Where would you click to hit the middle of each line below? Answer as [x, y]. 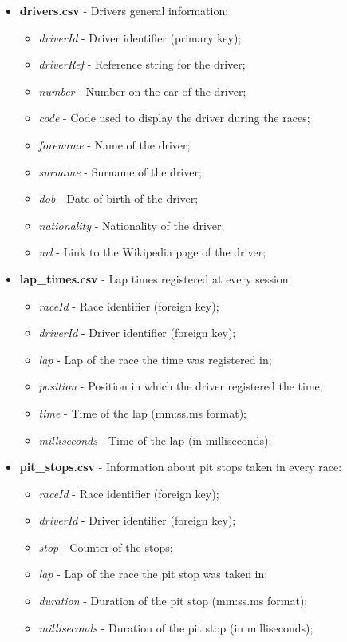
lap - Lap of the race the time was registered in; [155, 359]
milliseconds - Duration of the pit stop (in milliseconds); [176, 627]
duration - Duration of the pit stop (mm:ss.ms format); [173, 601]
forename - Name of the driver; [114, 144]
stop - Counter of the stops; [106, 547]
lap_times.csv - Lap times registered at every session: [156, 278]
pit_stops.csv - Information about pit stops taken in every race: [181, 467]
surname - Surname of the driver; [120, 171]
